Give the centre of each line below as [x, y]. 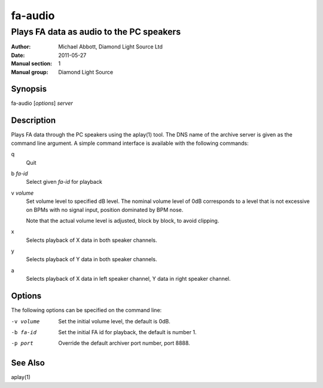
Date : [18, 55]
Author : [21, 47]
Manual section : [32, 63]
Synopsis [29, 89]
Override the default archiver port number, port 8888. [124, 343]
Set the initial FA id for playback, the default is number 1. [127, 332]
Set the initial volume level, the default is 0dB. [114, 321]
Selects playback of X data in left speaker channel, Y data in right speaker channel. [128, 279]
